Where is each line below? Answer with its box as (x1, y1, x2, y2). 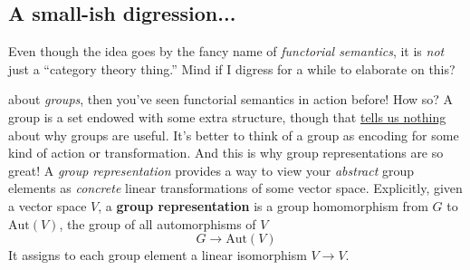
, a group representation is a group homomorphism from (98, 196, 428, 215)
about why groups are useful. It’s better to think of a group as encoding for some (8, 125, 459, 144)
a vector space (8, 196, 87, 215)
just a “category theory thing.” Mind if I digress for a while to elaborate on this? (8, 59, 456, 78)
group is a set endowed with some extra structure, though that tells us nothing (8, 107, 446, 126)
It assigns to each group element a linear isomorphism (8, 246, 307, 265)
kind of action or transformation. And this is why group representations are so (8, 143, 444, 162)
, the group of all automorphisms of (59, 214, 256, 233)
